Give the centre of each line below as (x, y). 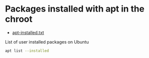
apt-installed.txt (28, 32)
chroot (19, 19)
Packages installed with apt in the (75, 9)
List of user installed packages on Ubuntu (47, 42)
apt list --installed (27, 51)
